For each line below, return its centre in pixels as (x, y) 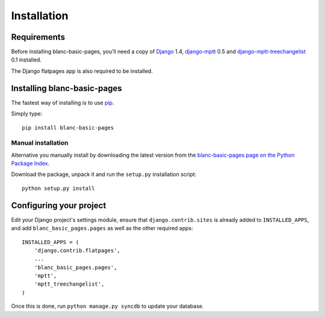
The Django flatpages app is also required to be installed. (82, 71)
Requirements (38, 37)
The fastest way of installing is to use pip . (63, 102)
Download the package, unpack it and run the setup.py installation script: (104, 174)
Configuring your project (59, 205)
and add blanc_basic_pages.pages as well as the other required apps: (102, 228)
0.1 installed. (26, 60)
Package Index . (30, 163)
